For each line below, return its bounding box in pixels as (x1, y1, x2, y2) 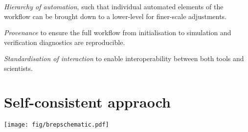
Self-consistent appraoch (4, 91, 171, 111)
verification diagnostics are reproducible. (4, 37, 125, 47)
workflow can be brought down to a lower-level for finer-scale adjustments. (4, 11, 227, 21)
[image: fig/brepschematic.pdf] (4, 121, 109, 128)
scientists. (4, 63, 33, 73)
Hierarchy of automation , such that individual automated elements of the (4, 1, 224, 11)
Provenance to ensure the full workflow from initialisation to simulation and (4, 27, 231, 38)
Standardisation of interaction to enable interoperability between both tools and (4, 53, 244, 64)
